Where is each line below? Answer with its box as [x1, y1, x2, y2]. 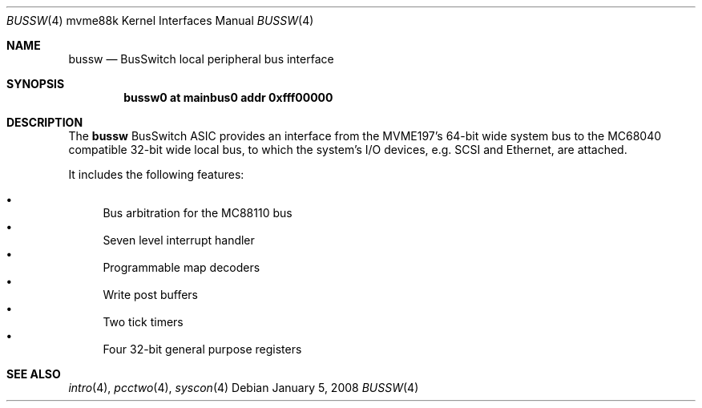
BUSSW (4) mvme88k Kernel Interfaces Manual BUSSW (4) [6, 14, 314, 27]
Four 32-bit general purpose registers [103, 342, 302, 356]
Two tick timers [103, 315, 184, 329]
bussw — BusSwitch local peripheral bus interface [68, 52, 334, 66]
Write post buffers [103, 288, 199, 301]
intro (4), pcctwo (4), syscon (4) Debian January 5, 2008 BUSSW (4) [68, 381, 419, 394]
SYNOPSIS [6, 77, 65, 91]
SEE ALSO [6, 367, 61, 381]
